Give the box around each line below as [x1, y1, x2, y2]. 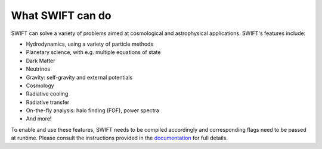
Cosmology [26, 82, 54, 89]
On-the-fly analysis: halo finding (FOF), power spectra [26, 107, 159, 114]
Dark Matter [26, 57, 56, 64]
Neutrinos [26, 65, 51, 72]
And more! [26, 115, 52, 122]
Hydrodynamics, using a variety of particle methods [26, 40, 154, 47]
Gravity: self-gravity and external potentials [26, 74, 133, 81]
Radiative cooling [26, 90, 69, 97]
